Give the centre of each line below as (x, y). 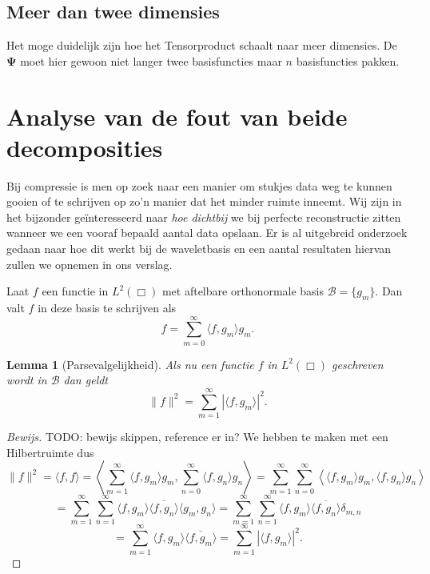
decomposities (85, 147)
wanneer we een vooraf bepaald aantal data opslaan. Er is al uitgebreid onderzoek (207, 233)
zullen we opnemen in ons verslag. (90, 264)
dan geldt (86, 380)
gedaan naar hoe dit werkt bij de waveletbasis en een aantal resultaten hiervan (199, 249)
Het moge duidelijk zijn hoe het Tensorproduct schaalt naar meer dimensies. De (202, 45)
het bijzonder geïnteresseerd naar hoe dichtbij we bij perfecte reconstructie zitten (204, 217)
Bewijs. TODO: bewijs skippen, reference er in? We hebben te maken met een (197, 437)
